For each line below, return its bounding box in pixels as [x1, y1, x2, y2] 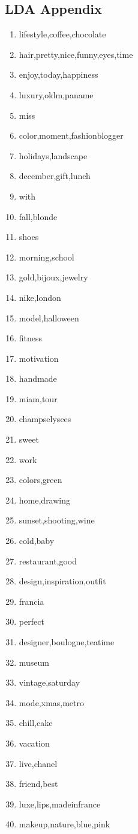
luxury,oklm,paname [19, 88, 94, 101]
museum [19, 656, 50, 668]
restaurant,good [19, 554, 77, 567]
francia [19, 595, 44, 607]
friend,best [19, 777, 58, 790]
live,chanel [19, 757, 58, 769]
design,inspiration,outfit [19, 575, 106, 587]
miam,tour [19, 392, 58, 405]
